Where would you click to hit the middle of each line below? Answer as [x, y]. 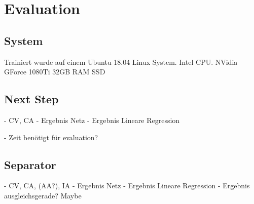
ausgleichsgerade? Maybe [43, 195]
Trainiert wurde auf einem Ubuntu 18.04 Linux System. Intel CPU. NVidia [121, 62]
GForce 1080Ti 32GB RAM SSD [55, 72]
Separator [30, 164]
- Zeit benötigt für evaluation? [51, 137]
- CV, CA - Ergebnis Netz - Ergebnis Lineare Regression [92, 120]
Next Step [31, 99]
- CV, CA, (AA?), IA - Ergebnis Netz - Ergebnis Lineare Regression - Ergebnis [127, 186]
